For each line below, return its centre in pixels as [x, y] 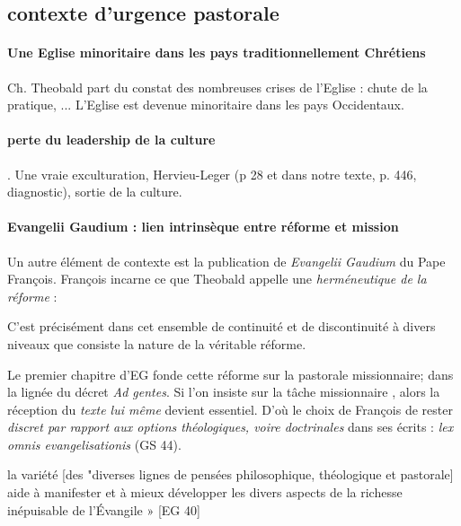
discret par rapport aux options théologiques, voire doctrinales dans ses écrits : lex [230, 427]
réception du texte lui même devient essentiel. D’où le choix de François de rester [230, 409]
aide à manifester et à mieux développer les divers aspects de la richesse [205, 492]
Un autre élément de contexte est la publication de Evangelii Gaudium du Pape [226, 261]
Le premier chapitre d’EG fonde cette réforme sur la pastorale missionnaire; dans [230, 374]
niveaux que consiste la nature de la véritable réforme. [157, 343]
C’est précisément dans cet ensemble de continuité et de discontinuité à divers [222, 326]
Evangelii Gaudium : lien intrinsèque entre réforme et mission [203, 227]
